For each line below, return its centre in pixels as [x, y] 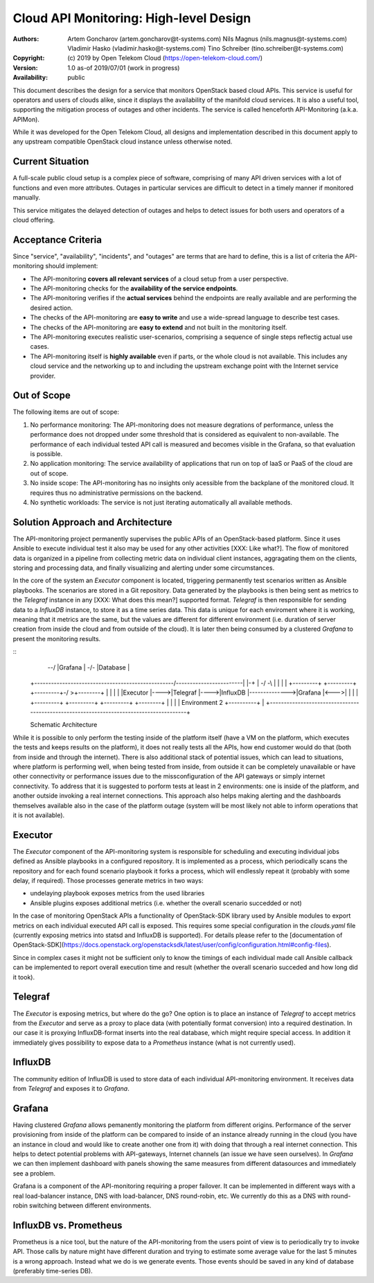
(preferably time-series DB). [53, 1271]
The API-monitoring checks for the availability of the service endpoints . [134, 288]
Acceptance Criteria [57, 239]
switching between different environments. [90, 1205]
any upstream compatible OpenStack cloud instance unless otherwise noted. [123, 141]
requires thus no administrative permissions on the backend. [117, 493]
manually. [27, 198]
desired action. [51, 308]
